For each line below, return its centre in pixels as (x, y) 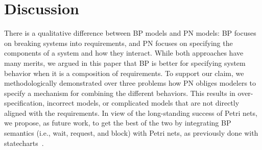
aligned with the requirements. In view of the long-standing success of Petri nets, (131, 112)
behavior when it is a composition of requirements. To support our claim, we (124, 73)
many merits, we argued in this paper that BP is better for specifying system (125, 62)
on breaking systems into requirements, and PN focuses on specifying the (118, 43)
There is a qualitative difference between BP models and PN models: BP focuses (130, 33)
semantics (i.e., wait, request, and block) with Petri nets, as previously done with (131, 133)
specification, (25, 103)
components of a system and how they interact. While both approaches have (124, 53)
